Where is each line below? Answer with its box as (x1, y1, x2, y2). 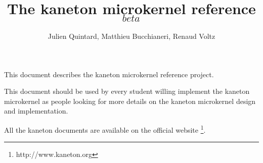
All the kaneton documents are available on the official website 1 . (4, 123, 206, 135)
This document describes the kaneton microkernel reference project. (4, 69, 214, 79)
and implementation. (4, 105, 68, 116)
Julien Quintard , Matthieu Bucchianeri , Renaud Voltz (48, 31, 215, 41)
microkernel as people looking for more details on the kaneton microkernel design (4, 95, 256, 106)
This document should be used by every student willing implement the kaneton (4, 86, 250, 96)
